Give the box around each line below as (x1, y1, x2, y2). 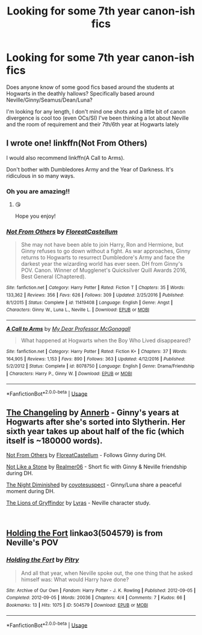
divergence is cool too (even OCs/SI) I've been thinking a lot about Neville (6, 114, 189, 121)
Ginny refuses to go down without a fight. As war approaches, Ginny (20, 248, 191, 255)
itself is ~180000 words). (6, 435, 103, 446)
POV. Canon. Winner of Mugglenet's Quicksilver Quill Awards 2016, (20, 266, 187, 274)
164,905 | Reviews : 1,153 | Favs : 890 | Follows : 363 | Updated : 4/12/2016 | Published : (6, 356, 185, 362)
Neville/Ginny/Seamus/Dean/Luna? (6, 96, 93, 103)
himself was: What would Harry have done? (20, 575, 129, 583)
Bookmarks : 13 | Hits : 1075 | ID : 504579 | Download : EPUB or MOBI (6, 603, 148, 609)
